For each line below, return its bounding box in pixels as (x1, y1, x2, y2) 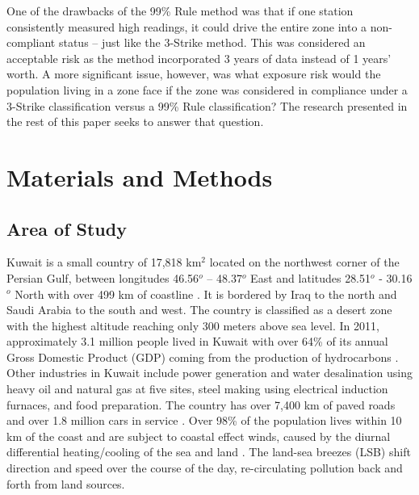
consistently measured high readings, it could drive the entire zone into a (6, 18, 367, 35)
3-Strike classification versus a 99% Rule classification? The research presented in (6, 97, 408, 114)
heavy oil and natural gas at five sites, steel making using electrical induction (6, 380, 388, 397)
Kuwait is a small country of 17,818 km (6, 254, 202, 271)
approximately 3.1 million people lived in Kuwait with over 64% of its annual (6, 333, 388, 350)
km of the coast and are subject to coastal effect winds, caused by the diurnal (6, 427, 391, 444)
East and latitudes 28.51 (250, 269, 371, 286)
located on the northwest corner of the (209, 254, 400, 271)
